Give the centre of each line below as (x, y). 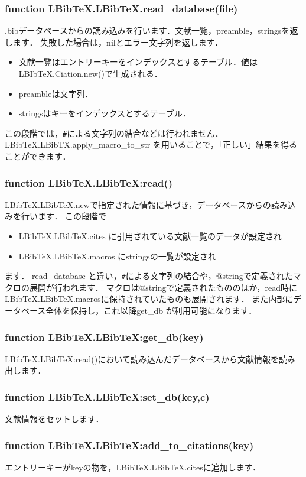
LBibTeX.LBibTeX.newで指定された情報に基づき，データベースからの (138, 204)
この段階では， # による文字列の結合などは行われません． (114, 133)
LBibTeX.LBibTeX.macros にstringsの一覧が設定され (117, 256)
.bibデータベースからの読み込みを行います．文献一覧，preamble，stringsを (147, 30)
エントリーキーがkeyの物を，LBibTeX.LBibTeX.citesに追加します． (133, 467)
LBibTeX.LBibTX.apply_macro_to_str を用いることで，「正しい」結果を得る (151, 145)
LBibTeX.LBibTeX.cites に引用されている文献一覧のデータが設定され (150, 236)
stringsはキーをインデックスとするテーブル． (105, 113)
